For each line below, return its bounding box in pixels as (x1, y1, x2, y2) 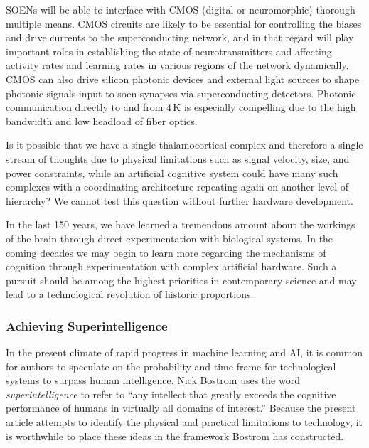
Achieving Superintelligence (6, 316, 168, 334)
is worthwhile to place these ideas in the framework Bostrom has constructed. (6, 428, 344, 443)
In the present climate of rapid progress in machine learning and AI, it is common (6, 345, 363, 360)
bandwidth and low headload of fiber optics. (6, 113, 198, 128)
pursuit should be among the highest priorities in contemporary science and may (6, 272, 357, 287)
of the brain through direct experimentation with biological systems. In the (6, 230, 333, 245)
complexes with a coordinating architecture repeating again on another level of (6, 179, 349, 194)
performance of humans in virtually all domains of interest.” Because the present (6, 400, 356, 415)
